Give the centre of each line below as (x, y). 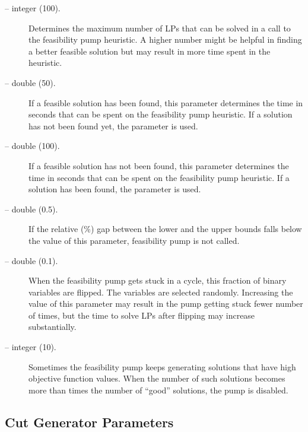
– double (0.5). (31, 209)
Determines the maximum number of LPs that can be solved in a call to (160, 28)
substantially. (53, 327)
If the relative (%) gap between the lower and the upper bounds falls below (165, 229)
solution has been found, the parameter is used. (115, 189)
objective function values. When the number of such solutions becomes (157, 378)
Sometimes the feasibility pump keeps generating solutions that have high (162, 366)
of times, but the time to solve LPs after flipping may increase (142, 315)
